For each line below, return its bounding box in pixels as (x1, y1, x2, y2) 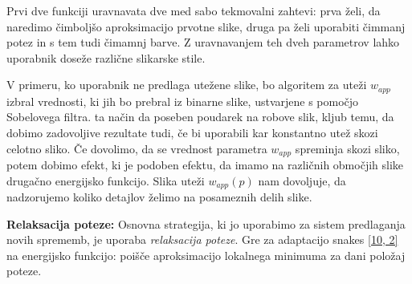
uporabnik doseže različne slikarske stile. (6, 49, 206, 66)
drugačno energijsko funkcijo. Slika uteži (6, 172, 205, 189)
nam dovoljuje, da (258, 172, 346, 189)
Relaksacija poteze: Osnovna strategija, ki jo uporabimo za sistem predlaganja (6, 215, 406, 232)
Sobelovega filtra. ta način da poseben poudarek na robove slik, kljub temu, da (6, 108, 394, 125)
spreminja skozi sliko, (295, 140, 400, 156)
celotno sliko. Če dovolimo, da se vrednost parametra (6, 140, 267, 156)
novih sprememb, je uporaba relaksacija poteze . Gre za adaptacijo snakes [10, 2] (6, 231, 398, 248)
